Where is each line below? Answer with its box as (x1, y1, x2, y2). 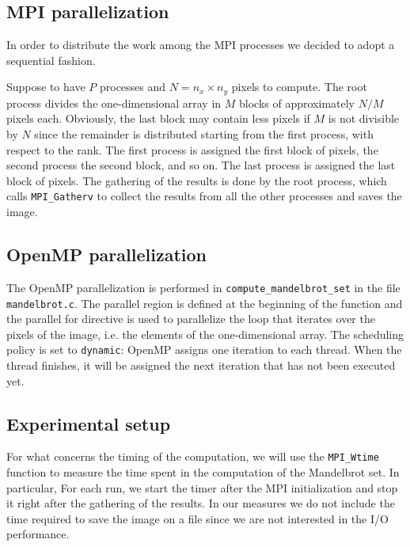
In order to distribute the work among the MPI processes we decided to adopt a (6, 36, 395, 53)
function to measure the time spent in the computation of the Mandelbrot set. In (6, 464, 400, 481)
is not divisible (328, 110, 400, 127)
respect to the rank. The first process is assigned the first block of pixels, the (6, 141, 378, 158)
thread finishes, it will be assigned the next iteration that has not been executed (6, 357, 396, 374)
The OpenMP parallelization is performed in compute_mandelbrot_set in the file (6, 279, 401, 295)
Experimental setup (6, 411, 171, 435)
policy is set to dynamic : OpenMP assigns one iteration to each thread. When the (6, 341, 402, 358)
